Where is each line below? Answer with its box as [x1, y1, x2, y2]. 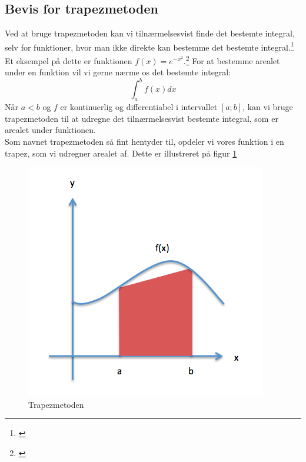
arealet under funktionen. [5, 124, 96, 136]
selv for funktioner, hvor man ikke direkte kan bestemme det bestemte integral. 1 [5, 39, 294, 53]
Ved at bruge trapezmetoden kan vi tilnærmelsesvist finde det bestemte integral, [5, 27, 295, 39]
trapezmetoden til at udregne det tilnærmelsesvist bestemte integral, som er [5, 112, 278, 124]
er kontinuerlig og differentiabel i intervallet [60, 101, 218, 113]
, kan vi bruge [242, 101, 293, 113]
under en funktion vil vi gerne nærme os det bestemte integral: [5, 66, 231, 78]
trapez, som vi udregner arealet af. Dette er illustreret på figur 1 [5, 147, 237, 159]
